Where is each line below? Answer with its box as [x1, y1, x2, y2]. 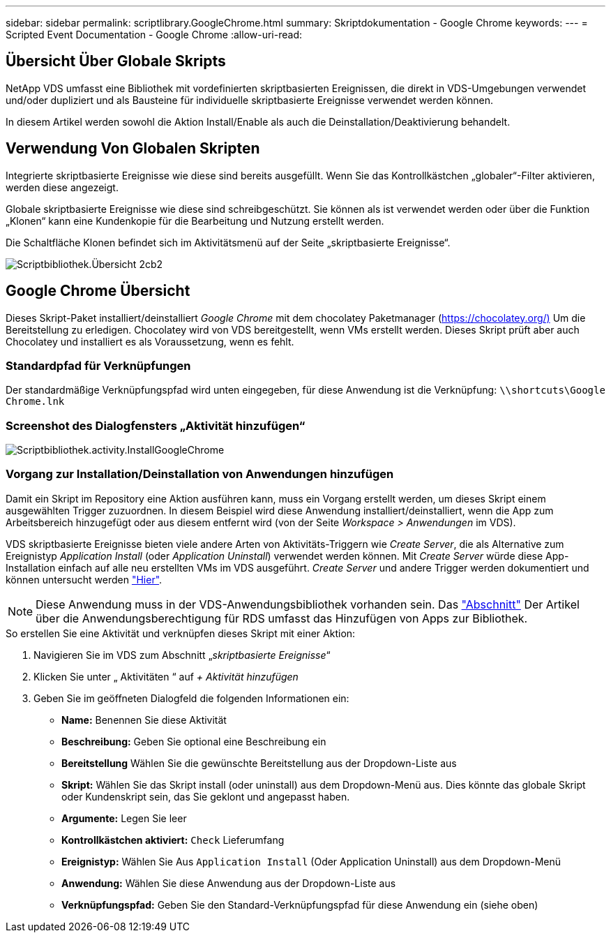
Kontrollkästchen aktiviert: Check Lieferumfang [61, 833, 285, 846]
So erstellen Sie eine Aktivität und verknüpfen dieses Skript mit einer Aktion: [6, 627, 356, 639]
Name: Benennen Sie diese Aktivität [61, 713, 227, 726]
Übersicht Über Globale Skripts [6, 52, 226, 70]
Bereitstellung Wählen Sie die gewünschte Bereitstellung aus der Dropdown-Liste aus [61, 757, 457, 769]
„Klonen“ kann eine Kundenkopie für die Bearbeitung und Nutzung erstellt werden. [6, 214, 384, 227]
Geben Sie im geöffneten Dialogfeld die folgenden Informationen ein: [33, 692, 349, 704]
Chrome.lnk [6, 396, 65, 408]
